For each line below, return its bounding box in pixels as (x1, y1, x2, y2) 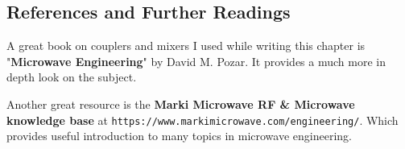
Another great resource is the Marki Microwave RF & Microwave (6, 95, 355, 112)
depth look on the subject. (6, 68, 137, 85)
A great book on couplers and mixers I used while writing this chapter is (6, 37, 366, 54)
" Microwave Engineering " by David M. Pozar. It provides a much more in (6, 52, 386, 69)
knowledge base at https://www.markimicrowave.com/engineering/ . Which (6, 111, 399, 128)
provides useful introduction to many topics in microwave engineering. (6, 127, 352, 144)
